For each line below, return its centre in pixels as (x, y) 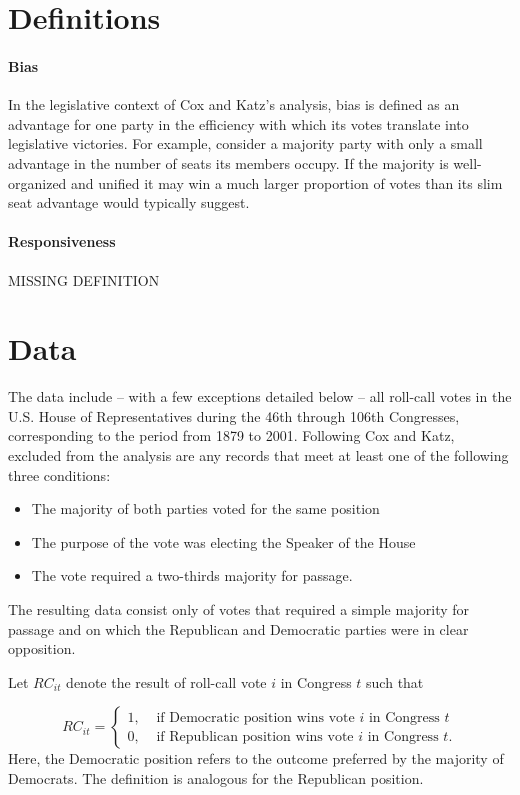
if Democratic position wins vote (255, 717)
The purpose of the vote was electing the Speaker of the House (223, 541)
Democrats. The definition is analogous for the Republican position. (216, 777)
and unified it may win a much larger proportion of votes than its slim (287, 182)
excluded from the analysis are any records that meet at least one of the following (258, 455)
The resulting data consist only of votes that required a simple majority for (239, 609)
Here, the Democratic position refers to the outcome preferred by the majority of (256, 758)
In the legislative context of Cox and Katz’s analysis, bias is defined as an (234, 104)
